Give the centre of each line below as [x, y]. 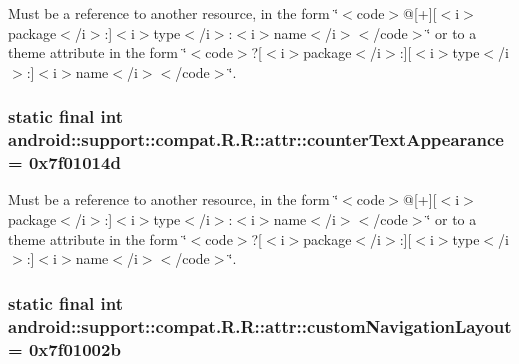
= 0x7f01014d [64, 162]
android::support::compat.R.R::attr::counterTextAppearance [256, 139]
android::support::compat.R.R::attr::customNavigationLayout [260, 325]
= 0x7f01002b [64, 348]
